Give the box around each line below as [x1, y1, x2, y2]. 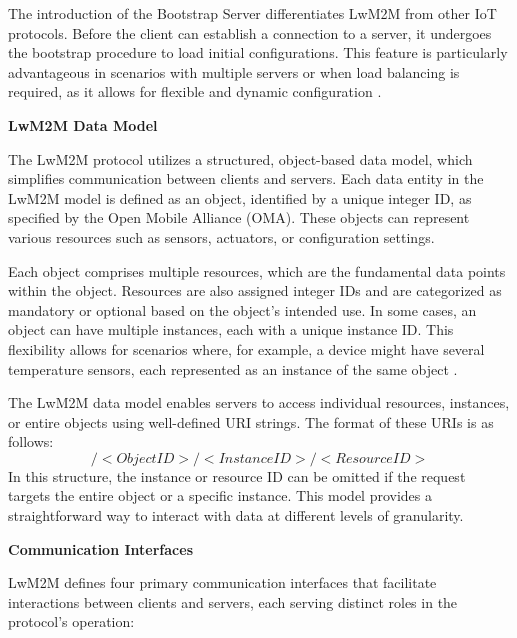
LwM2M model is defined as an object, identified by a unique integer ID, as [8, 187, 472, 208]
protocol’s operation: [8, 611, 135, 632]
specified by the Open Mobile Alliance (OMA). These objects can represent [8, 207, 470, 228]
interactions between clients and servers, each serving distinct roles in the [8, 591, 458, 612]
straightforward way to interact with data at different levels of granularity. [8, 505, 464, 526]
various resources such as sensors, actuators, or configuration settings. [8, 226, 435, 247]
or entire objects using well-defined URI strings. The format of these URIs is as [8, 411, 494, 432]
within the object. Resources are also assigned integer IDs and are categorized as [8, 280, 502, 301]
